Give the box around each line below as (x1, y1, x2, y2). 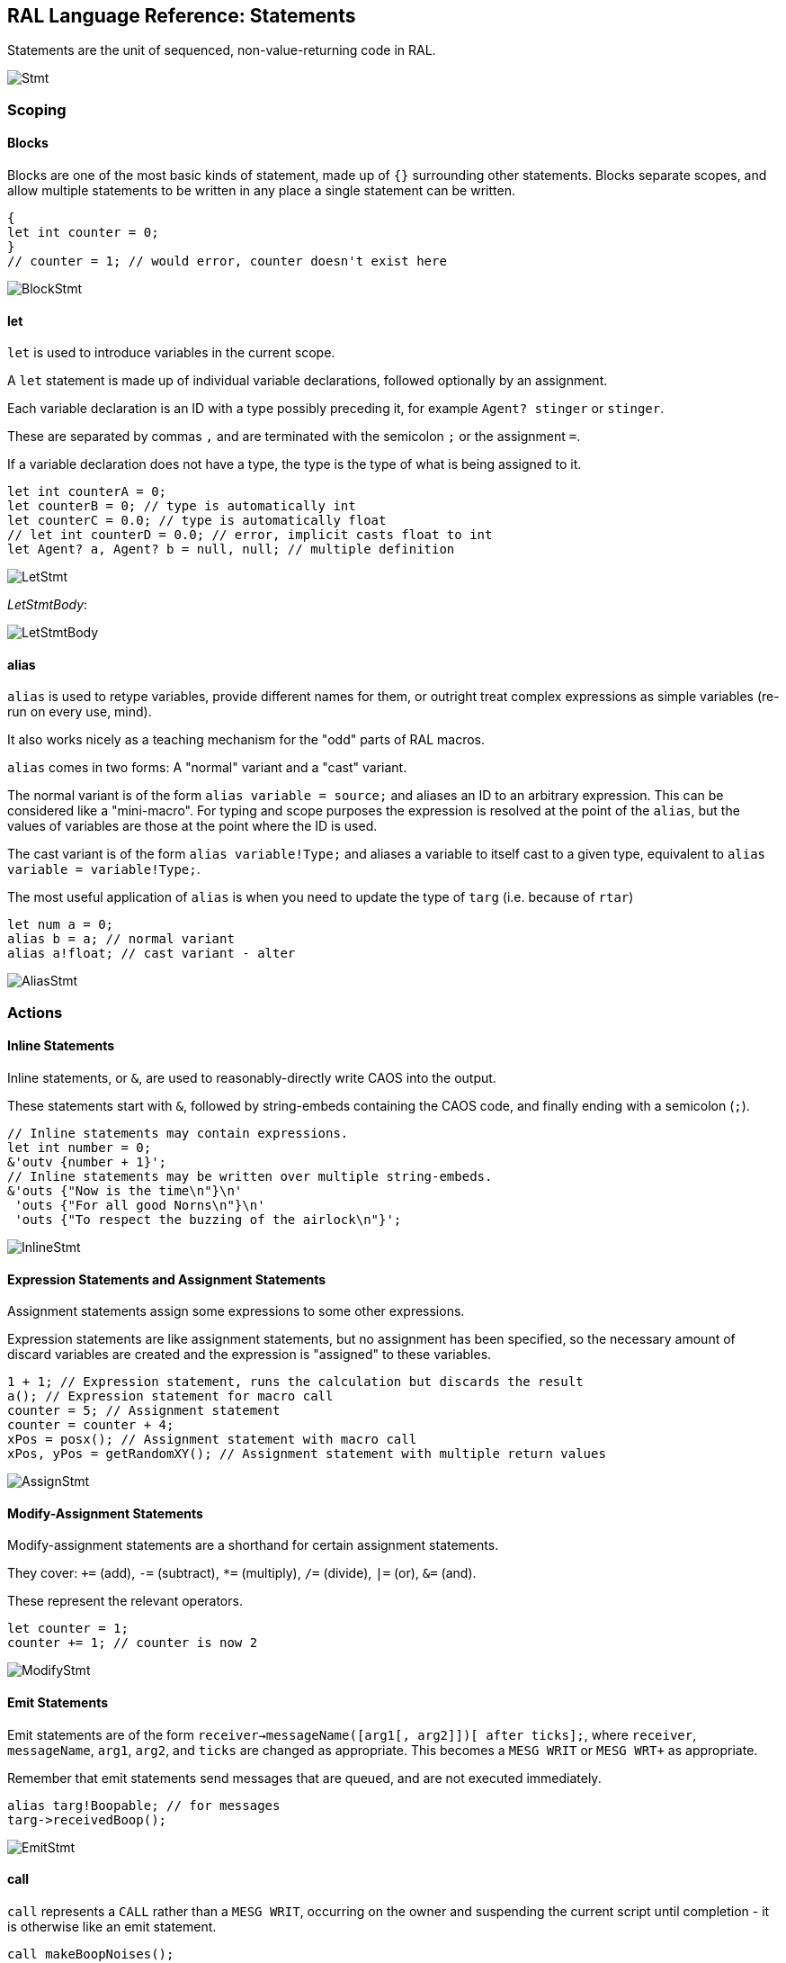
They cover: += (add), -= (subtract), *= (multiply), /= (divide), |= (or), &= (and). (7, 1565, 477, 1581)
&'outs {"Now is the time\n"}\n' (7, 1184, 243, 1199)
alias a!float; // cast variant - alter (7, 946, 296, 961)
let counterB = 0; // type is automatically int (7, 499, 356, 514)
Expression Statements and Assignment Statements (7, 1271, 326, 1287)
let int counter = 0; (7, 225, 159, 240)
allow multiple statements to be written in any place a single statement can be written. (7, 183, 515, 199)
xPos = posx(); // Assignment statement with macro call (7, 1432, 417, 1447)
